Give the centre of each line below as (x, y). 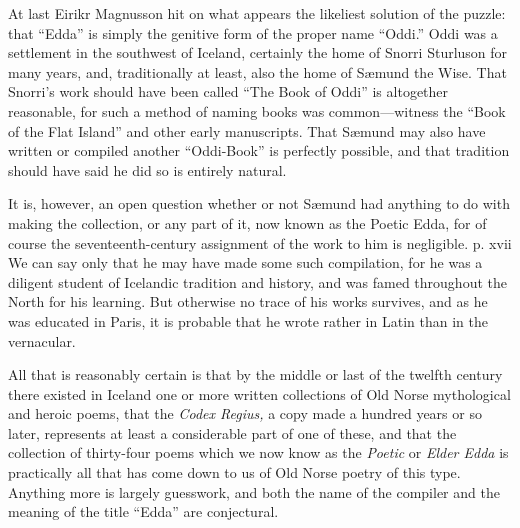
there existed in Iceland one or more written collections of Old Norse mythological (259, 393)
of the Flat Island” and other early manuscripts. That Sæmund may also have (247, 130)
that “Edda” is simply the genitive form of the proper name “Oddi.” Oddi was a (253, 32)
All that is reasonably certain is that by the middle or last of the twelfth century (255, 374)
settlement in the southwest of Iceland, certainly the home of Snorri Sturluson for (258, 52)
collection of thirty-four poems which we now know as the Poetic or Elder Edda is (258, 452)
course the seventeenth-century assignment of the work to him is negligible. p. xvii (260, 242)
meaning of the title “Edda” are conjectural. (143, 511)
